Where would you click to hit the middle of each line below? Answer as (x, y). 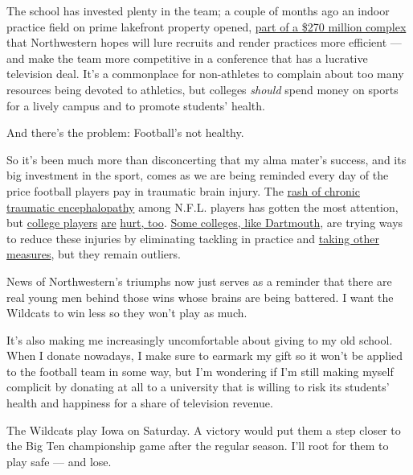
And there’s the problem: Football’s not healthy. (125, 132)
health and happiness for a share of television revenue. (140, 403)
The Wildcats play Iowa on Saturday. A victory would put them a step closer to (204, 430)
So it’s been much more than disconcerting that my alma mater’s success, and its (206, 159)
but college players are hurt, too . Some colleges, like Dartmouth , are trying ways (205, 223)
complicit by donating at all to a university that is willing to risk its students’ (198, 387)
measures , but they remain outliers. (94, 254)
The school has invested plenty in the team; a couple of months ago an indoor (198, 10)
